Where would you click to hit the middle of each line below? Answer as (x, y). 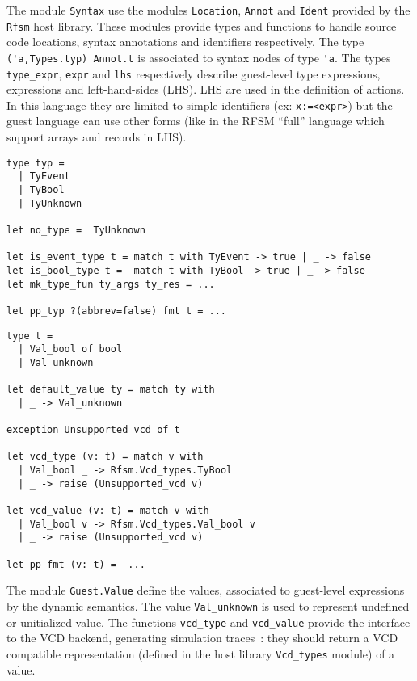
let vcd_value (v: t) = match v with (108, 511)
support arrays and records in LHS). (97, 137)
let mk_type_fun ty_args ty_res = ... (111, 284)
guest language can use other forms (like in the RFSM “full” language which (196, 121)
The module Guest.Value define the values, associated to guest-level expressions (206, 590)
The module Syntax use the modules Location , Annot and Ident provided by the (208, 10)
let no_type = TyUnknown (76, 230)
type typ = (36, 163)
